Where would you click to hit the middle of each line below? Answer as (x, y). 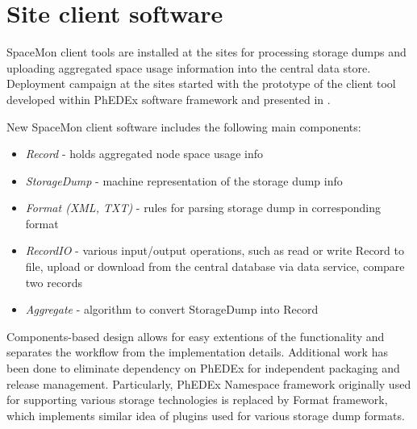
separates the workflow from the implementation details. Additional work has (197, 352)
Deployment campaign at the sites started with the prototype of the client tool (201, 83)
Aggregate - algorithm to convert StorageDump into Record (172, 309)
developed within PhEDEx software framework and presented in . (169, 99)
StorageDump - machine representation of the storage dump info (184, 180)
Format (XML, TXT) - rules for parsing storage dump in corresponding (203, 208)
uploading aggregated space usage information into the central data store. (189, 67)
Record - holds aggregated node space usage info (144, 154)
